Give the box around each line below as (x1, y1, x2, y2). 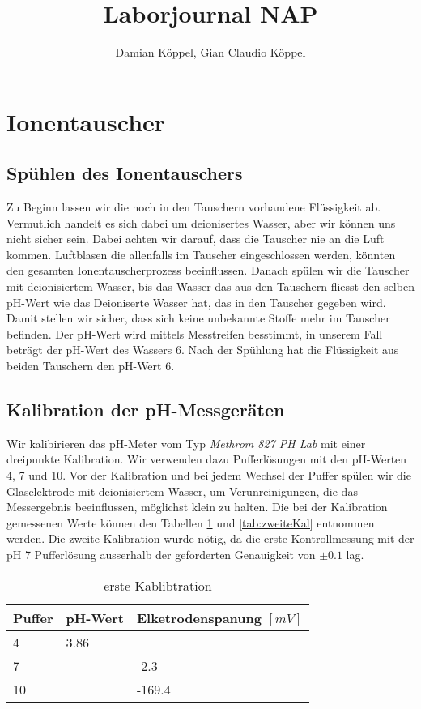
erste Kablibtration (104, 575, 212, 595)
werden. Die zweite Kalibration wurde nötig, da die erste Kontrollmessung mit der (6, 530, 415, 547)
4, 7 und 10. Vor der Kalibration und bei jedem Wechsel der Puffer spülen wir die (6, 467, 411, 484)
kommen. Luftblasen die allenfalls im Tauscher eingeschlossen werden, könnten (6, 246, 396, 263)
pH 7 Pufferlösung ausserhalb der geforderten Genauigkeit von (6, 546, 316, 562)
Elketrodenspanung (136, 608, 262, 627)
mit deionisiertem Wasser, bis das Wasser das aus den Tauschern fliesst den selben (6, 278, 415, 295)
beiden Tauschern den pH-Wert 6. (6, 357, 175, 374)
